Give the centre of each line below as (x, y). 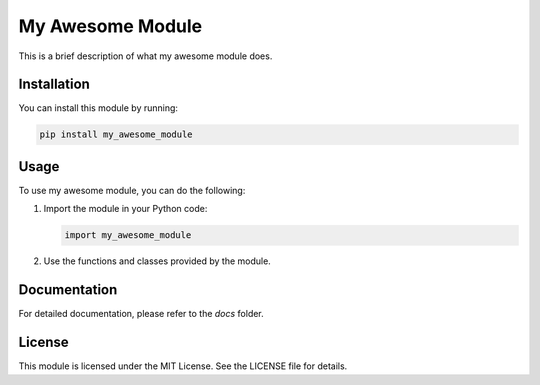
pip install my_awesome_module (116, 134)
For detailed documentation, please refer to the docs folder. (141, 314)
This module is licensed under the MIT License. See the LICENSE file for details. (183, 366)
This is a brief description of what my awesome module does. (145, 56)
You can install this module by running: (98, 108)
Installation (54, 84)
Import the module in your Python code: (125, 209)
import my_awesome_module (128, 235)
